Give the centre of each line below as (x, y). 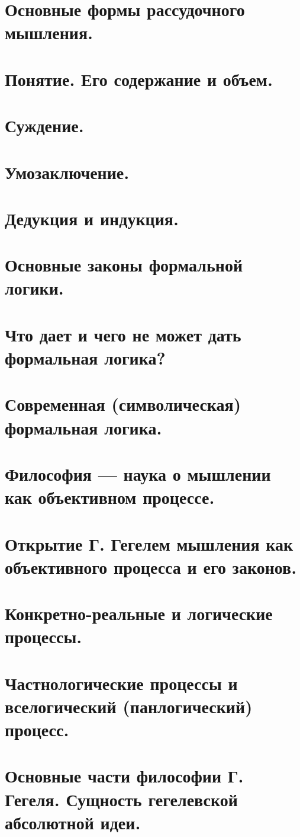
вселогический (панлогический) (129, 706)
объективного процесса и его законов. (151, 566)
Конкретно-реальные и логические (139, 613)
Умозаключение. (67, 172)
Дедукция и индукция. (92, 218)
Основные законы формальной (124, 265)
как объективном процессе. (110, 497)
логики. (34, 288)
